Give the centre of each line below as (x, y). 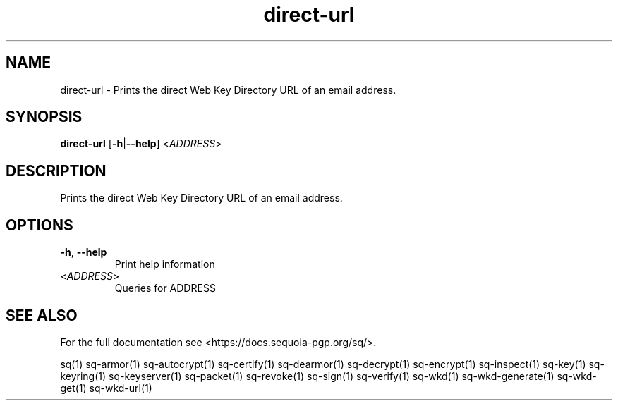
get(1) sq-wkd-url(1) (106, 388)
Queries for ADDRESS (165, 288)
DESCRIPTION (56, 171)
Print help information (165, 264)
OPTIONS (40, 225)
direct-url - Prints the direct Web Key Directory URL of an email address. (228, 90)
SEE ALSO (42, 315)
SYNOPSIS (44, 117)
